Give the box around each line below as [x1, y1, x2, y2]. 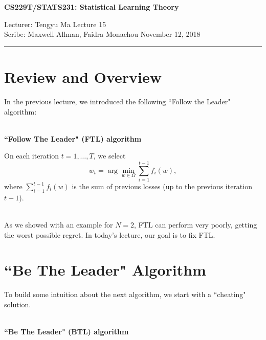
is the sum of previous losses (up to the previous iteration [72, 181, 252, 191]
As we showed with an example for [4, 219, 113, 230]
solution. [4, 299, 31, 309]
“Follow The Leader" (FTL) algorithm [4, 133, 142, 144]
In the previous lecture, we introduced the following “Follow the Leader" [4, 96, 231, 106]
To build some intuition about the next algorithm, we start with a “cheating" [4, 289, 246, 300]
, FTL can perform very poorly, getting [134, 219, 257, 230]
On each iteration [4, 150, 59, 161]
